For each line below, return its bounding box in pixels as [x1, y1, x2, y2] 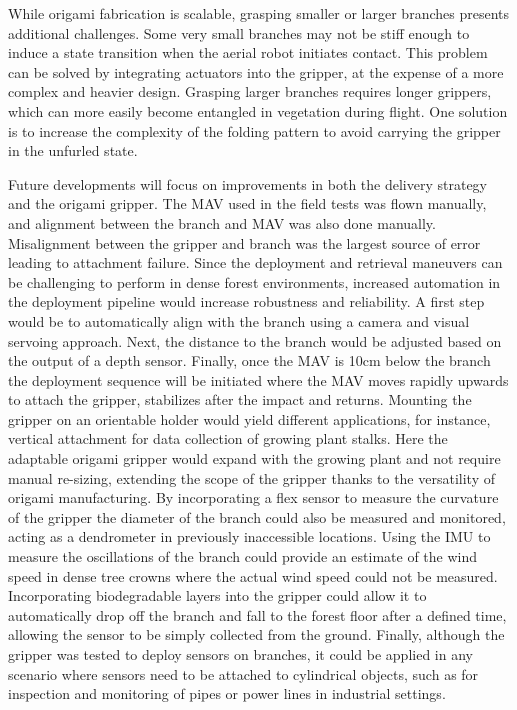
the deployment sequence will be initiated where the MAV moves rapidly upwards [8, 369, 509, 390]
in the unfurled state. [8, 140, 138, 161]
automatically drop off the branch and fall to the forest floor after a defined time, [8, 604, 507, 625]
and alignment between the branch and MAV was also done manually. [8, 212, 436, 233]
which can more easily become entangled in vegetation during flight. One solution [8, 100, 508, 121]
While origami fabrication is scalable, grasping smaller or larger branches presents [8, 3, 510, 23]
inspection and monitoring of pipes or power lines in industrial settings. [8, 683, 446, 704]
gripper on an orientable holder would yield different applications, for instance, [8, 408, 491, 429]
